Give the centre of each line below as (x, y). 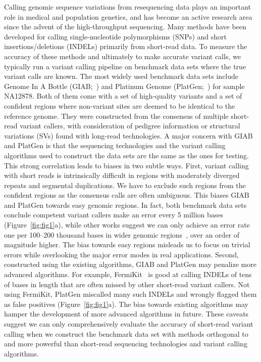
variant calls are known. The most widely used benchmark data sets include (121, 76)
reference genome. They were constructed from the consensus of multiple (116, 116)
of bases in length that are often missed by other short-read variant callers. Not (127, 284)
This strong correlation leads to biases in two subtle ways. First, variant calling (126, 165)
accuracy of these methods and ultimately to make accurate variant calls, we (122, 56)
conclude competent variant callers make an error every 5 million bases (114, 215)
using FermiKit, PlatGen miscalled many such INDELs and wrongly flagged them (130, 294)
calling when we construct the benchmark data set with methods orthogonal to (126, 333)
